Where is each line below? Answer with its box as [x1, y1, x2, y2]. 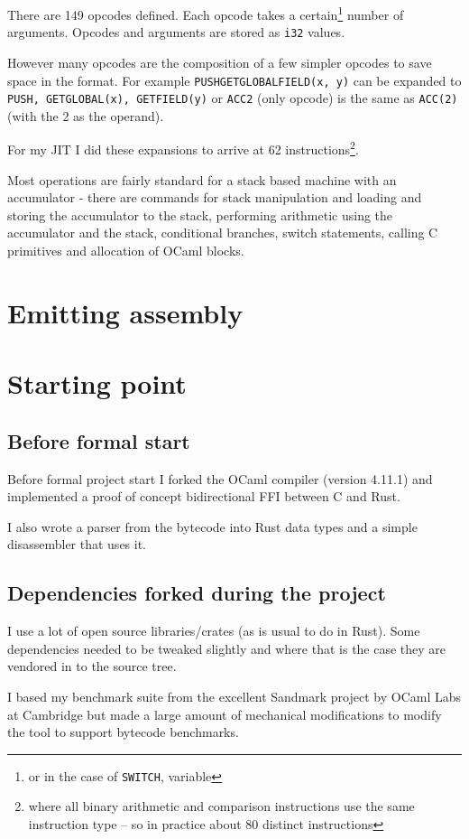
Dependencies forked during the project [7, 579, 386, 607]
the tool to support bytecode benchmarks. [7, 722, 239, 741]
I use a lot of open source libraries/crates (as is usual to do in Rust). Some [7, 621, 420, 640]
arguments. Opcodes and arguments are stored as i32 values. [7, 23, 345, 42]
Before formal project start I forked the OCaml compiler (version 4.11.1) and [7, 469, 433, 488]
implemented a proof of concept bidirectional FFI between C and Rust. [7, 487, 400, 506]
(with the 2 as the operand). [7, 106, 164, 125]
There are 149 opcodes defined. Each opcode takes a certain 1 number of [7, 3, 404, 23]
